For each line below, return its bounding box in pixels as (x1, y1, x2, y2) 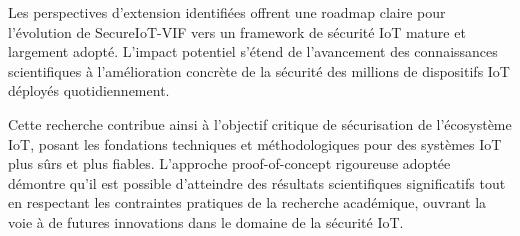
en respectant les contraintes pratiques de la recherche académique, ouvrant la (8, 192, 487, 213)
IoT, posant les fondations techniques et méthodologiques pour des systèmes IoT (8, 133, 502, 154)
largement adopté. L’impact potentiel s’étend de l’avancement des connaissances (8, 41, 498, 62)
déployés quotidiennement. (8, 80, 170, 101)
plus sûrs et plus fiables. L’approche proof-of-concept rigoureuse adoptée (8, 153, 451, 174)
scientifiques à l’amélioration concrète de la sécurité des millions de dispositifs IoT (8, 60, 510, 81)
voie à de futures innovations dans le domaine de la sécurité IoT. (8, 211, 404, 232)
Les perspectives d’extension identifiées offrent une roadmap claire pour (8, 2, 446, 22)
